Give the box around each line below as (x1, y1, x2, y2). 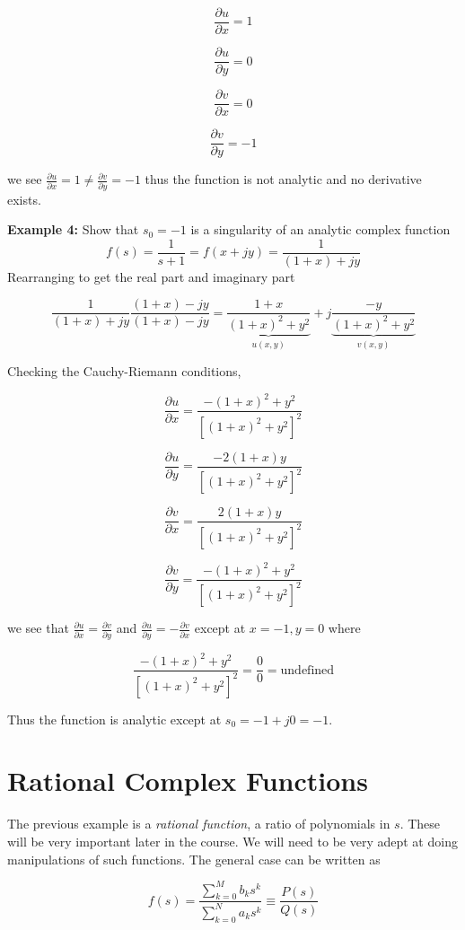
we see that (7, 619, 69, 637)
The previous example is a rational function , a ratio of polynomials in (7, 814, 390, 833)
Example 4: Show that (7, 220, 139, 239)
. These (399, 814, 441, 833)
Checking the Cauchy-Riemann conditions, (7, 362, 241, 381)
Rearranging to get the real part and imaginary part (7, 267, 295, 285)
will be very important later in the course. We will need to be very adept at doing (7, 832, 458, 850)
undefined (280, 663, 335, 677)
